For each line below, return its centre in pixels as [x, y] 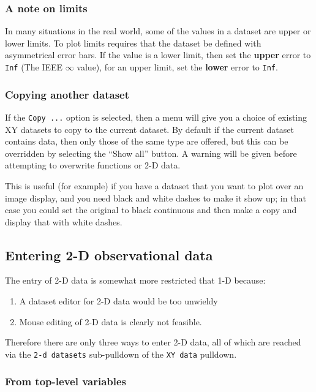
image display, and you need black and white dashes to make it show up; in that [156, 198]
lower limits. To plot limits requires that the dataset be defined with [133, 43]
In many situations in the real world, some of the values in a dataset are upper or [158, 31]
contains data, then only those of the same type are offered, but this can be [147, 141]
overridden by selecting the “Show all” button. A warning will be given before [151, 153]
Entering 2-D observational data [109, 254]
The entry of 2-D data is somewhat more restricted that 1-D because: [135, 280]
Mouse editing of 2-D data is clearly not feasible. [111, 321]
